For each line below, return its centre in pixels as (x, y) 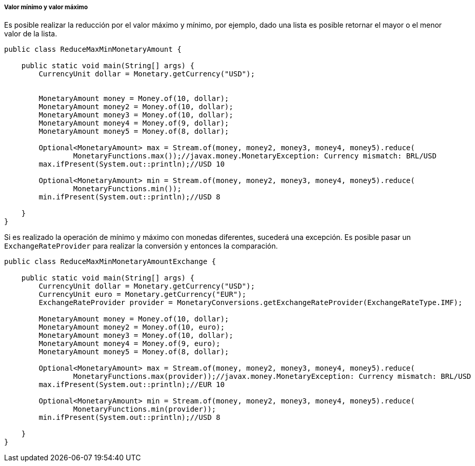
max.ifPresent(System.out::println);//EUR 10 (132, 385)
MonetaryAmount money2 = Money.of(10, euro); (132, 327)
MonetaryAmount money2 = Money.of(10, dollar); (136, 107)
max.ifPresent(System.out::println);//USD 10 (132, 164)
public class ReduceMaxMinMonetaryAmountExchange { (110, 262)
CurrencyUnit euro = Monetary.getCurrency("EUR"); (143, 295)
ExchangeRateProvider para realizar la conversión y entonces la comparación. (141, 246)
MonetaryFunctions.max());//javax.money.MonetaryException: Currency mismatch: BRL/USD (255, 156)
